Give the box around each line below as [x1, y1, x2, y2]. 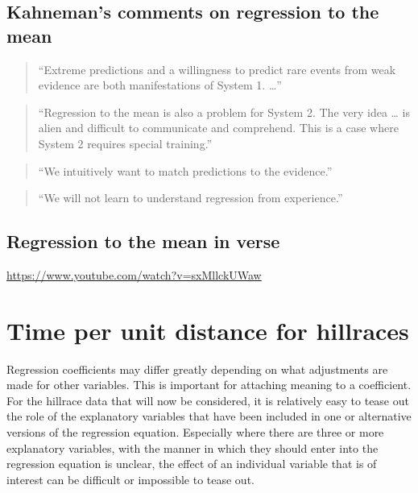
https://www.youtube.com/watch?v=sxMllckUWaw [6, 266, 262, 283]
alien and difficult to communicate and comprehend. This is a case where [38, 119, 399, 136]
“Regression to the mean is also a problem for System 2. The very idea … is [38, 103, 411, 120]
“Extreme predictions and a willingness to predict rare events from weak [38, 60, 396, 77]
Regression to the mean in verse [6, 229, 280, 254]
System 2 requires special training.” [38, 135, 213, 151]
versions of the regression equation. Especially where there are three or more [6, 424, 384, 441]
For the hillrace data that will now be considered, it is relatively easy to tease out [6, 391, 409, 408]
